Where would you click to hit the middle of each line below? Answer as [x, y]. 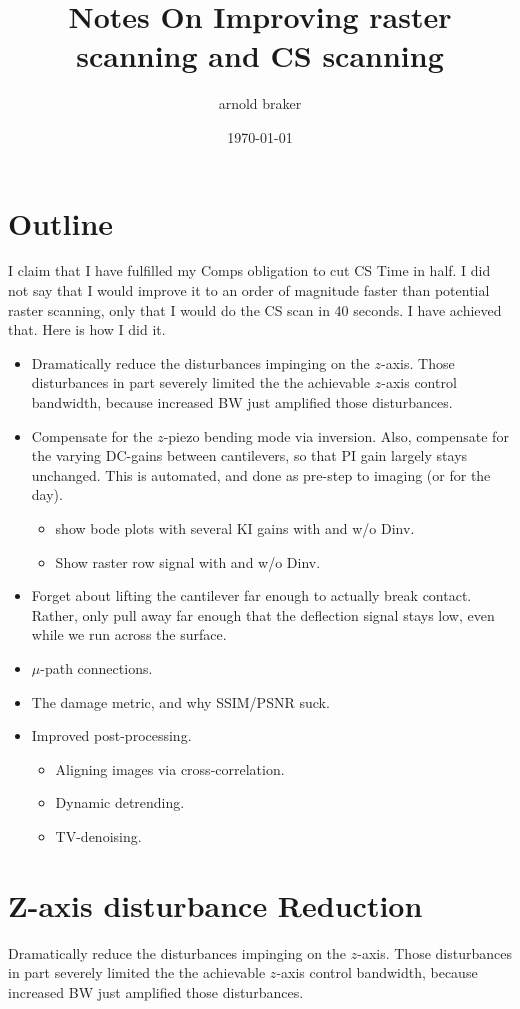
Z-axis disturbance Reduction [215, 904]
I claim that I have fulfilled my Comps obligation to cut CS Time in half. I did [249, 270]
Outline [61, 222]
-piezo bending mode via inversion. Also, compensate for [336, 435]
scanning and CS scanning [260, 55]
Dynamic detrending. [120, 802]
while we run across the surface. [129, 634]
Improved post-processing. [111, 735]
